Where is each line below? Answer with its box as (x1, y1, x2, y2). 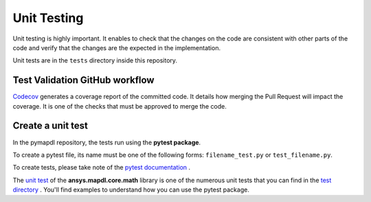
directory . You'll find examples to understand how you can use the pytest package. (12, 186, 250, 194)
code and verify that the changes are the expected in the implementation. (12, 43, 221, 52)
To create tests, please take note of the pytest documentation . (12, 164, 191, 172)
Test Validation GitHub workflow (12, 74, 155, 86)
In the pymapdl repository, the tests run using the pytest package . (12, 138, 201, 146)
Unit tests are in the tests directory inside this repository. (12, 56, 178, 65)
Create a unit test (12, 120, 89, 132)
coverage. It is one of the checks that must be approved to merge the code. (12, 102, 227, 110)
